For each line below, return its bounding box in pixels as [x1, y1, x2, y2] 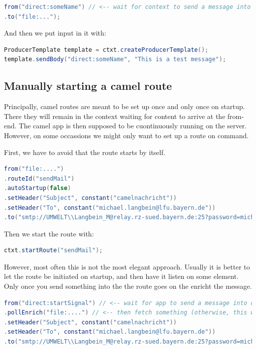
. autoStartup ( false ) [4, 185, 71, 192]
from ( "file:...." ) [4, 165, 64, 173]
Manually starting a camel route [4, 78, 172, 93]
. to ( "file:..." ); [4, 13, 61, 20]
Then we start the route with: [4, 228, 94, 238]
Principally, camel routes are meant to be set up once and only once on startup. [4, 101, 245, 112]
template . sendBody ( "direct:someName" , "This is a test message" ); [4, 56, 226, 63]
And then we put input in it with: [4, 28, 106, 38]
